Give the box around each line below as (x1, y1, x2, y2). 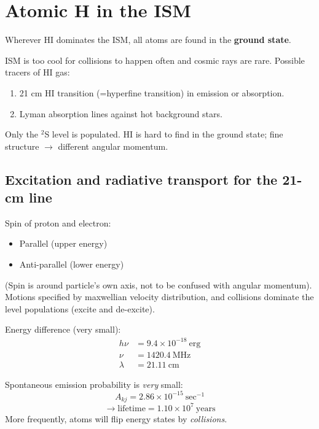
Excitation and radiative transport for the (5, 169, 278, 188)
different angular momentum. (58, 139, 168, 152)
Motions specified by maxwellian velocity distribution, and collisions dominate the (5, 290, 314, 303)
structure (5, 139, 39, 152)
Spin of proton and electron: (5, 216, 111, 229)
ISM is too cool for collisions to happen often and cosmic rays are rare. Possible (5, 53, 305, 66)
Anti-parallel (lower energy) (19, 258, 124, 271)
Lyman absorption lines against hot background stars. (19, 107, 223, 120)
